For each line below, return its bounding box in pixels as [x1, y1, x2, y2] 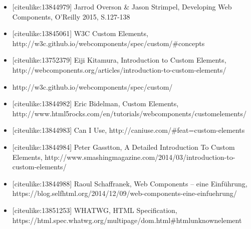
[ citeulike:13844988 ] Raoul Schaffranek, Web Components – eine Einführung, [12, 178, 247, 188]
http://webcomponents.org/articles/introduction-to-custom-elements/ [12, 64, 226, 75]
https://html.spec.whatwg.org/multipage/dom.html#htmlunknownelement [12, 214, 242, 225]
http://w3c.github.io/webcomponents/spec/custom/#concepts [12, 38, 205, 48]
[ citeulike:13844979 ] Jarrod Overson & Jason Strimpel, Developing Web [12, 2, 232, 12]
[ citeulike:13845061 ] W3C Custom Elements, [12, 28, 148, 39]
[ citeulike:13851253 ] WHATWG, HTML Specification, [12, 204, 177, 215]
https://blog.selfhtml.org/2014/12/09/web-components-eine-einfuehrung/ [12, 188, 237, 198]
